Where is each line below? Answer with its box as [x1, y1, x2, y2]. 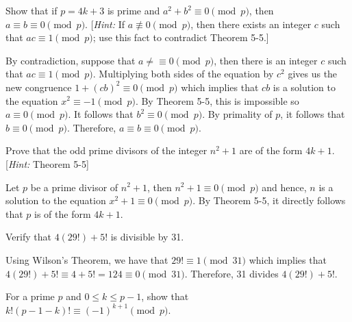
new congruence [5, 79, 72, 94]
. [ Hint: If [85, 16, 125, 31]
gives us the [288, 66, 338, 81]
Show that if [5, 3, 58, 17]
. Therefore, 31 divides [184, 266, 279, 280]
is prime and [107, 3, 160, 17]
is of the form [34, 206, 91, 221]
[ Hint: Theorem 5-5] [5, 156, 89, 171]
